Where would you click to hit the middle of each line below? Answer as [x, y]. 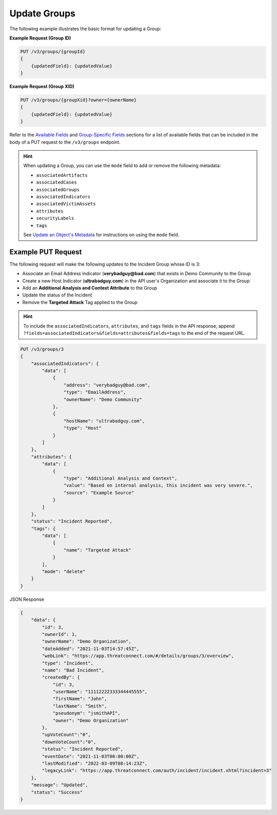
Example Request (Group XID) [42, 87]
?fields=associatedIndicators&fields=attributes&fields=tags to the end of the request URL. [134, 333]
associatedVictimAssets [66, 204]
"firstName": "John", [80, 699]
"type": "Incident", [68, 663]
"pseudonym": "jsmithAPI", [86, 713]
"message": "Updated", [60, 785]
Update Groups [43, 13]
